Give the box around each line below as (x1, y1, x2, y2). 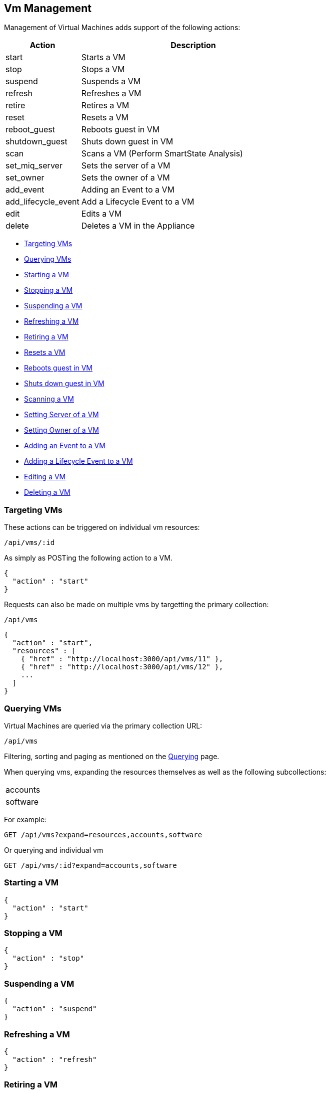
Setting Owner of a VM (24, 426, 99, 435)
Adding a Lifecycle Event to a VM (24, 457, 133, 466)
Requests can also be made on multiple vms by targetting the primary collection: (4, 600, 269, 609)
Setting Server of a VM (24, 410, 99, 419)
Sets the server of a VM (81, 160, 170, 171)
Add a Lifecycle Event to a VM (81, 197, 194, 207)
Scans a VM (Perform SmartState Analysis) (81, 148, 243, 159)
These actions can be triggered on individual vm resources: (4, 523, 200, 532)
